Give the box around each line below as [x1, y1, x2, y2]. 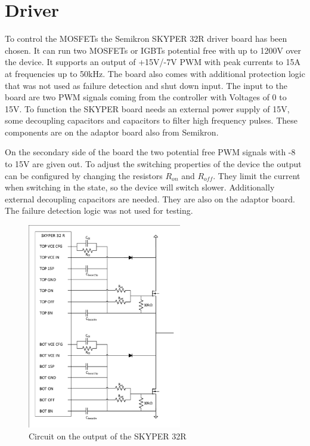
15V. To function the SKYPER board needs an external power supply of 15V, [5, 102, 290, 115]
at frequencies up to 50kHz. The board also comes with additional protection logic [5, 67, 305, 79]
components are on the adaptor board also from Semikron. [5, 125, 219, 138]
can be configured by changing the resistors [5, 169, 163, 182]
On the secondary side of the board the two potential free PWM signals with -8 [5, 146, 296, 158]
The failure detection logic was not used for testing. [5, 204, 193, 217]
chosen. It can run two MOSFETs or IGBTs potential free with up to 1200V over [5, 44, 301, 56]
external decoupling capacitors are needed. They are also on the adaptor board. [5, 192, 295, 205]
